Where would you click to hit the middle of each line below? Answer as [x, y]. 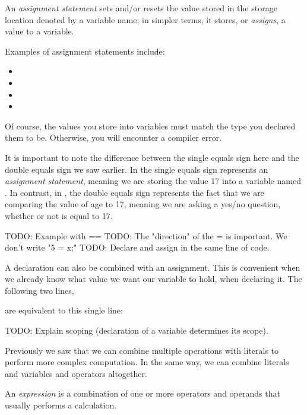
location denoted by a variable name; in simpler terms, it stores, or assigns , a [145, 19]
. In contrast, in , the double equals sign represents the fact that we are [134, 192]
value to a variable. [39, 31]
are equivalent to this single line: [64, 310]
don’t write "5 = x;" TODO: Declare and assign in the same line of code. [137, 247]
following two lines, [39, 290]
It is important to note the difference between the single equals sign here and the [152, 157]
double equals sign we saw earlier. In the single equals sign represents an [137, 169]
